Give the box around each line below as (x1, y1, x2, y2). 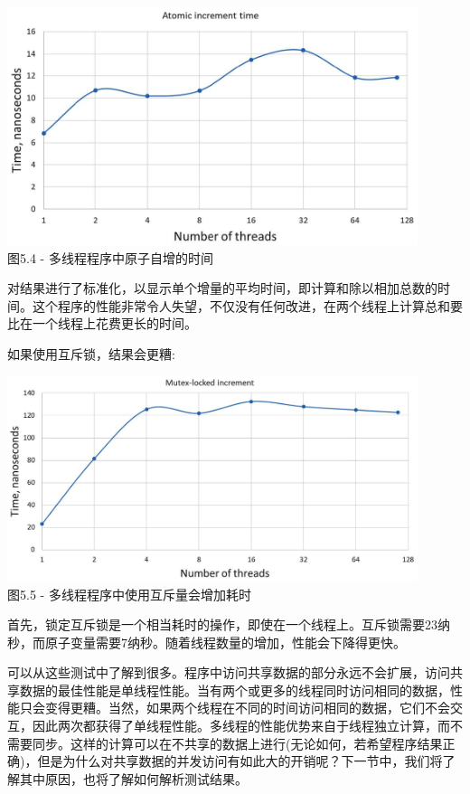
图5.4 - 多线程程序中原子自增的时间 (7, 248, 213, 267)
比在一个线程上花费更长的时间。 (7, 314, 197, 333)
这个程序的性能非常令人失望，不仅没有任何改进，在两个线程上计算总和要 (32, 296, 463, 315)
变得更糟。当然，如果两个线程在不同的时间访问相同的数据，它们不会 (44, 698, 450, 717)
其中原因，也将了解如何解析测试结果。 (19, 769, 248, 788)
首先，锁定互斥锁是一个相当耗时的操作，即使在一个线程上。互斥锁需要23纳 (7, 615, 450, 634)
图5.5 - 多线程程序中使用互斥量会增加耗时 (7, 584, 251, 603)
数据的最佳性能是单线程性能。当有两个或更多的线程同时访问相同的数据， (19, 680, 450, 699)
